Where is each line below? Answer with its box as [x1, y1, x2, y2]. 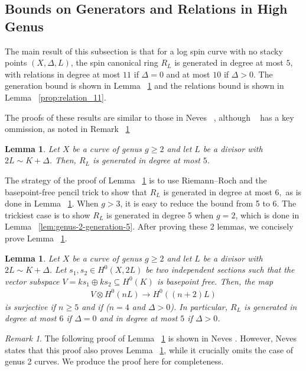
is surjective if [5, 300, 56, 312]
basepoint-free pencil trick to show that [5, 185, 147, 198]
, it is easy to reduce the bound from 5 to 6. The [120, 197, 297, 209]
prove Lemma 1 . [5, 231, 67, 244]
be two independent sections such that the [145, 263, 295, 276]
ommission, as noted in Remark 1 [5, 122, 130, 135]
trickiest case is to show [5, 208, 90, 221]
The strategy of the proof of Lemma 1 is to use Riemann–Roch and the [5, 173, 267, 186]
